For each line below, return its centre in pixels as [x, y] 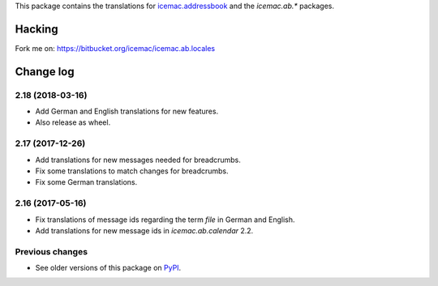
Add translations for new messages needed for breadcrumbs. [138, 160]
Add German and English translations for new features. [127, 111]
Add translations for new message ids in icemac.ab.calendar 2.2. [144, 230]
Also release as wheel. [73, 122]
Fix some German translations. [86, 182]
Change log [45, 72]
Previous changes [52, 251]
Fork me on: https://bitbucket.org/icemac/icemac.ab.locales [115, 48]
